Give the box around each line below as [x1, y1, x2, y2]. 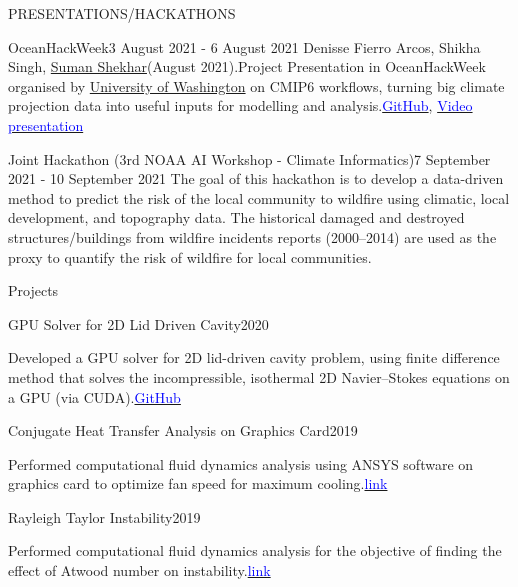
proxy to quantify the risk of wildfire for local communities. [8, 246, 372, 267]
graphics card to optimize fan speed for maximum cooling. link [8, 473, 388, 494]
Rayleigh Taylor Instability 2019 [8, 506, 201, 527]
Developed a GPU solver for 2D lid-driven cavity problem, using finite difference [8, 347, 500, 368]
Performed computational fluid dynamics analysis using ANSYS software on [8, 453, 474, 474]
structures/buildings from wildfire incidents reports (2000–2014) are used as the [8, 226, 497, 247]
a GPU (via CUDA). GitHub [8, 386, 181, 407]
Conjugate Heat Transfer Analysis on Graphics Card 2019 [8, 420, 358, 441]
